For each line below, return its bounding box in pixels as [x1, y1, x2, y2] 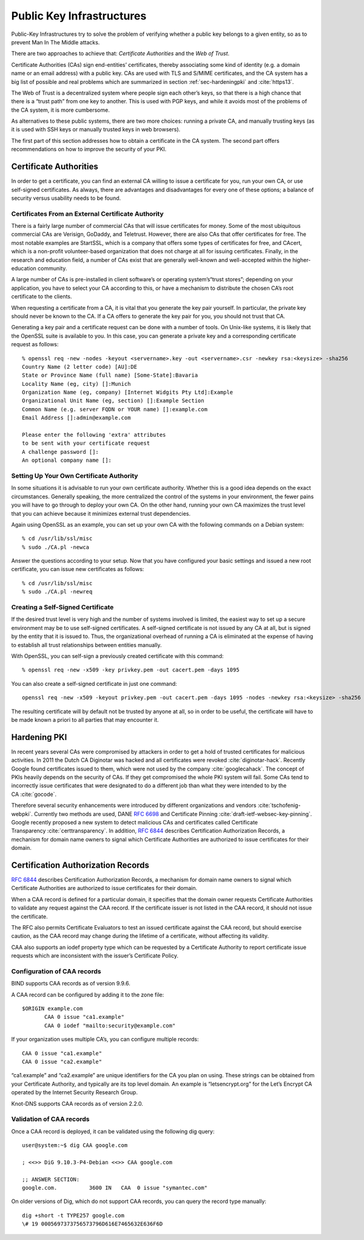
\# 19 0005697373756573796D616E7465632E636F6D [22, 1221, 163, 1227]
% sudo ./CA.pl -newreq [22, 588, 93, 595]
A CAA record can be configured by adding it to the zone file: [11, 991, 164, 998]
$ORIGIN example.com [22, 1005, 83, 1012]
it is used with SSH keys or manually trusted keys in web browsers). [11, 126, 181, 133]
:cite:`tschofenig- [257, 802, 301, 809]
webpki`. [11, 810, 33, 817]
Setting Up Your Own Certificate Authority [11, 471, 138, 480]
